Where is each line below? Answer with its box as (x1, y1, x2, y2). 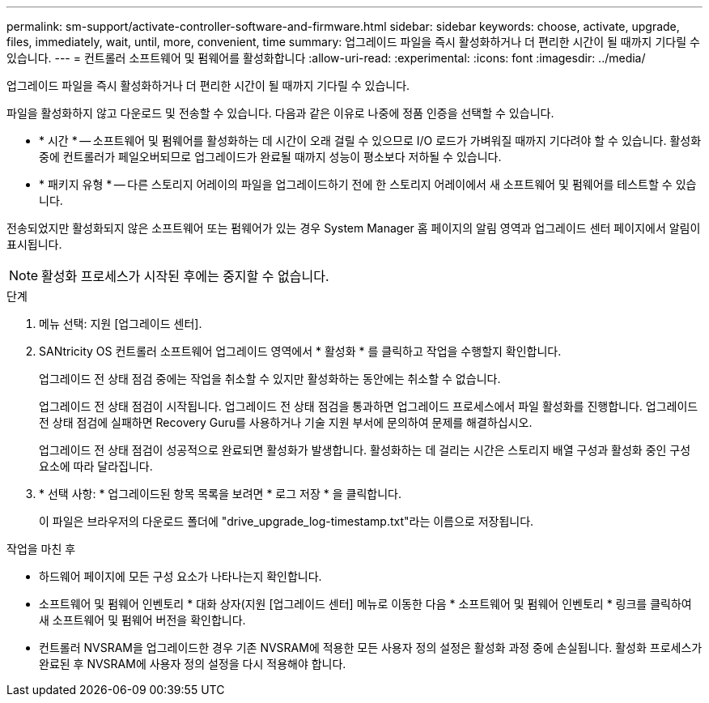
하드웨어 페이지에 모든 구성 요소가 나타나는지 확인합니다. (39, 569, 322, 583)
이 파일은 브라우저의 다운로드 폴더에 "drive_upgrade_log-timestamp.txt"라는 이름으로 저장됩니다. (39, 514, 534, 528)
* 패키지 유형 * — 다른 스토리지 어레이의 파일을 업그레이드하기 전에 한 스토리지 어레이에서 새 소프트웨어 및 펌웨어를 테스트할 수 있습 (39, 177, 697, 191)
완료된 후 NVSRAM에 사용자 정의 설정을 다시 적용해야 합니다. (39, 657, 346, 671)
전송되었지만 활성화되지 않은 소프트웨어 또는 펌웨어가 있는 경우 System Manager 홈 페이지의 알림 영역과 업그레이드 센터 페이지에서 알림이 (6, 221, 701, 235)
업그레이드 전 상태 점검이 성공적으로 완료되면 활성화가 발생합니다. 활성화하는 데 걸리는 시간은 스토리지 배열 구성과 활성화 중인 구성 (39, 443, 691, 457)
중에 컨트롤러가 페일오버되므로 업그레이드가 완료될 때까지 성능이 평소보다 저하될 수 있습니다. (39, 150, 502, 164)
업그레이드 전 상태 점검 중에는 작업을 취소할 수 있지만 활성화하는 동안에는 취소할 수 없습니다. (39, 372, 501, 386)
